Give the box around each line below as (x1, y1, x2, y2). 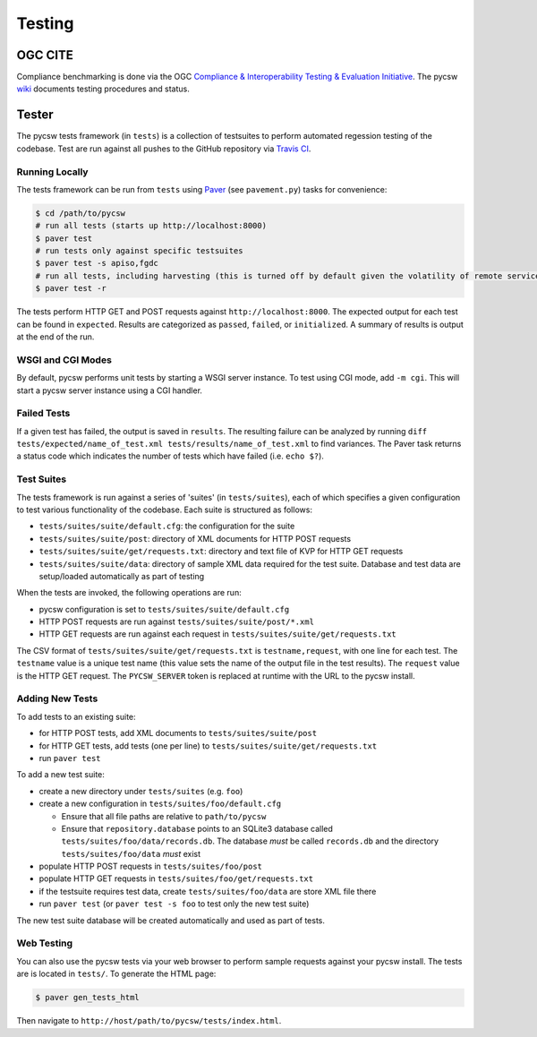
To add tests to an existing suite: (16, 711, 136, 722)
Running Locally (16, 166, 89, 178)
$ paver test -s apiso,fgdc (35, 258, 158, 269)
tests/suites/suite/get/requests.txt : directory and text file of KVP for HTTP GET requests (38, 546, 404, 557)
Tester (16, 107, 54, 123)
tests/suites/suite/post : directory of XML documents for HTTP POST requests (38, 533, 352, 544)
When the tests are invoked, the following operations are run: (16, 587, 242, 598)
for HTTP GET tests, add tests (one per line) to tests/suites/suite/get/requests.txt (38, 740, 378, 751)
